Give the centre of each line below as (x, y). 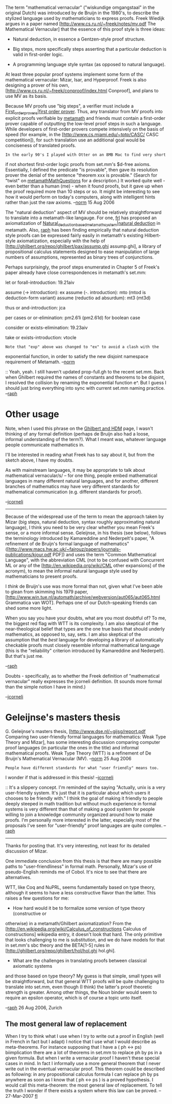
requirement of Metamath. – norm (40, 362)
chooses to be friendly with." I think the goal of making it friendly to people (84, 798)
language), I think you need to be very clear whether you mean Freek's (80, 527)
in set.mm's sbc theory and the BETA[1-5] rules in (58, 945)
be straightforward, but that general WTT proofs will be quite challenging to (85, 982)
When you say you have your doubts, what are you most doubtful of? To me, (86, 618)
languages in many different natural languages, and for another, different (82, 481)
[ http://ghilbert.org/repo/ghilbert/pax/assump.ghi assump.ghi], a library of (83, 246)
